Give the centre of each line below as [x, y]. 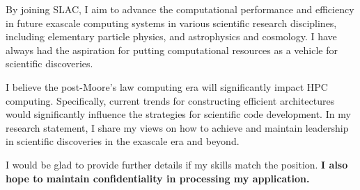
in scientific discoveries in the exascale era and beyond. [123, 141]
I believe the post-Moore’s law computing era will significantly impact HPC [167, 86]
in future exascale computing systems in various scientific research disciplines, [171, 23]
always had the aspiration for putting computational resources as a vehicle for [172, 50]
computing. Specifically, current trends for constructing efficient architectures [170, 100]
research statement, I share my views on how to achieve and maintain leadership [177, 127]
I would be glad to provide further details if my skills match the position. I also [177, 164]
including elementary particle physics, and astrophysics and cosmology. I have [171, 36]
